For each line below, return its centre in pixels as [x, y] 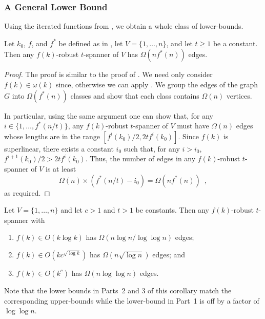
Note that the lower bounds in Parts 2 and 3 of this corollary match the [118, 290]
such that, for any [152, 148]
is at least [61, 168]
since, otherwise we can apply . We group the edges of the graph [157, 84]
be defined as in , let [91, 43]
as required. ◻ [27, 192]
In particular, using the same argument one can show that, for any [109, 115]
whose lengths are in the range [52, 136]
